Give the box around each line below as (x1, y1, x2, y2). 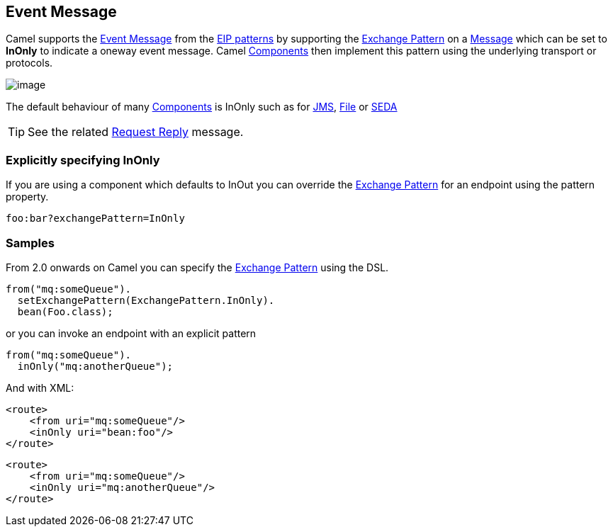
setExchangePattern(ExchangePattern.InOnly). (17, 294, 275, 306)
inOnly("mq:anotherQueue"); (17, 360, 174, 372)
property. (6, 191, 49, 203)
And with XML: (6, 381, 74, 394)
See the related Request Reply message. (28, 125, 244, 140)
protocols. (6, 57, 53, 69)
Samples (6, 235, 55, 250)
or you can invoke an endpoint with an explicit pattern (6, 327, 257, 339)
